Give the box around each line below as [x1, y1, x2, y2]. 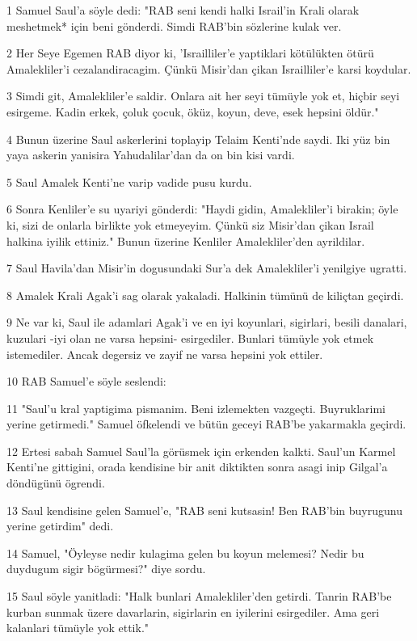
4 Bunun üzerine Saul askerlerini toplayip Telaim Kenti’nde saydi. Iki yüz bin [6, 130, 390, 147]
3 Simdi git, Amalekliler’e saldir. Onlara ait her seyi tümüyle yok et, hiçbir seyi [6, 87, 400, 104]
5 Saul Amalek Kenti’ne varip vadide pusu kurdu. [6, 173, 252, 190]
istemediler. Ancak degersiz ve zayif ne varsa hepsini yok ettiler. [6, 345, 323, 362]
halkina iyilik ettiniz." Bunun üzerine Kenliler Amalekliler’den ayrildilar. [6, 232, 365, 249]
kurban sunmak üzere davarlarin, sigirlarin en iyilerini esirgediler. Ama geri [6, 603, 380, 620]
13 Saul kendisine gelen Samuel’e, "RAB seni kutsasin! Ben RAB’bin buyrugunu [6, 501, 402, 518]
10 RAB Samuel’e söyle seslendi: [6, 373, 166, 390]
